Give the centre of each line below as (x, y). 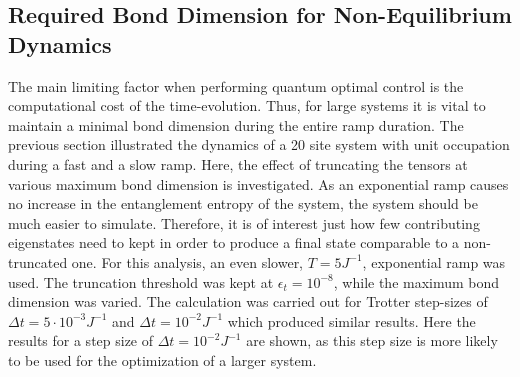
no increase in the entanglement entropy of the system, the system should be (243, 203)
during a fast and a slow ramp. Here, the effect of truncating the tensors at (238, 163)
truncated (38, 261)
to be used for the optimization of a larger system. (162, 359)
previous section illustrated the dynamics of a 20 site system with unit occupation (259, 144)
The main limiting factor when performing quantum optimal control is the (236, 85)
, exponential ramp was (434, 261)
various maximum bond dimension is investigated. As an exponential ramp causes (258, 183)
